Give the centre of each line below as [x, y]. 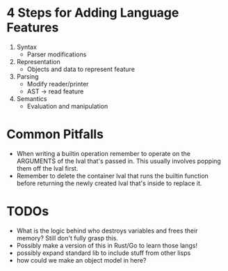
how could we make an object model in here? [81, 260]
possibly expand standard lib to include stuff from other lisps [104, 253]
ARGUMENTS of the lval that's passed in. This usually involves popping [119, 161]
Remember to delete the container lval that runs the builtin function [113, 176]
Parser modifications [57, 54]
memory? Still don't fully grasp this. [67, 238]
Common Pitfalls [55, 134]
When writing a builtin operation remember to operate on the [103, 153]
